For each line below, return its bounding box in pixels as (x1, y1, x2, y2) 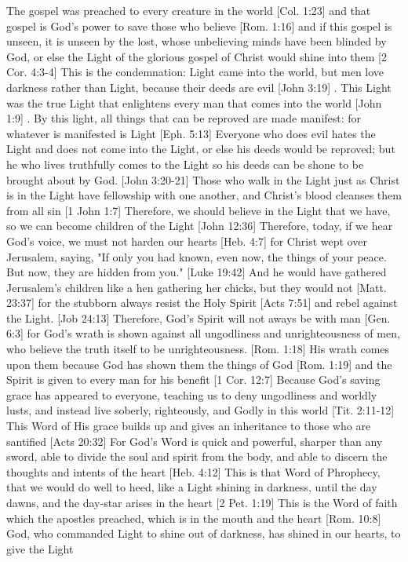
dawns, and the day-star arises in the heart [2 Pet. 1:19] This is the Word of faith (6, 494, 398, 510)
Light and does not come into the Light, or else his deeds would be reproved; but (6, 140, 395, 157)
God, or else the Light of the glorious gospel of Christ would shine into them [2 (6, 48, 387, 64)
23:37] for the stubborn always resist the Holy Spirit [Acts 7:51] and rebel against (6, 294, 398, 311)
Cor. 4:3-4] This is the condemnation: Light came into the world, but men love (6, 64, 384, 80)
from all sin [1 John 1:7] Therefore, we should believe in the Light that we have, (6, 202, 391, 218)
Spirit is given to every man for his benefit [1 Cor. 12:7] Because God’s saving (6, 371, 381, 388)
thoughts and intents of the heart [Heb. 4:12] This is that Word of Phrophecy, (6, 463, 381, 480)
